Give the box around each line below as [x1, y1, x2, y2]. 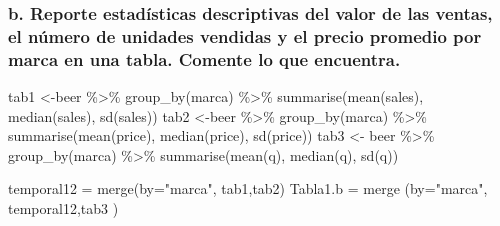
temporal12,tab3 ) [8, 198, 119, 219]
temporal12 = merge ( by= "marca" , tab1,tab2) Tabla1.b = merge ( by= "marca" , [8, 178, 488, 199]
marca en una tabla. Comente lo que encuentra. [8, 46, 401, 71]
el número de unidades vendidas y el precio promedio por [8, 23, 482, 48]
